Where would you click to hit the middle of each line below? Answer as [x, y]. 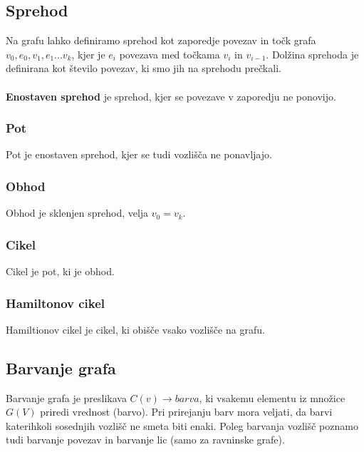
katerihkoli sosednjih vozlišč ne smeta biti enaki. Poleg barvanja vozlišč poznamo [182, 425]
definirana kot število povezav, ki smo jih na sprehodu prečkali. [144, 68]
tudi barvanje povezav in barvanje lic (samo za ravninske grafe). [145, 440]
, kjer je [88, 54]
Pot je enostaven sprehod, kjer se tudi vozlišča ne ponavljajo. [139, 154]
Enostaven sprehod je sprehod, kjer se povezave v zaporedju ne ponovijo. [171, 96]
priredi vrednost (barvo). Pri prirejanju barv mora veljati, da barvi [186, 412]
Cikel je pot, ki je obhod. [60, 271]
